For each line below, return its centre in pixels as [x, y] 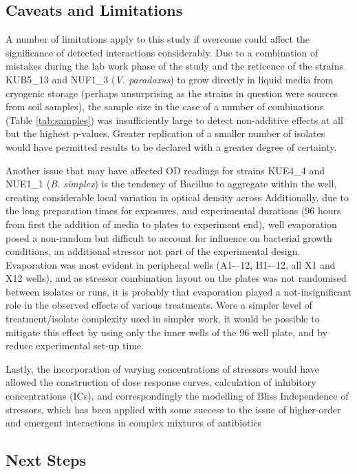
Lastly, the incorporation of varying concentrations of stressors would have [162, 368]
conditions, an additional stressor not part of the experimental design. [153, 251]
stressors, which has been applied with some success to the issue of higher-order [173, 409]
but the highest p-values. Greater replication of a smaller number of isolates [165, 133]
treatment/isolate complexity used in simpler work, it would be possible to [163, 319]
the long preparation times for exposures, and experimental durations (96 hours [173, 210]
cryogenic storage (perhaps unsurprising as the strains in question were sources [172, 93]
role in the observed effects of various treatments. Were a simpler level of [159, 305]
